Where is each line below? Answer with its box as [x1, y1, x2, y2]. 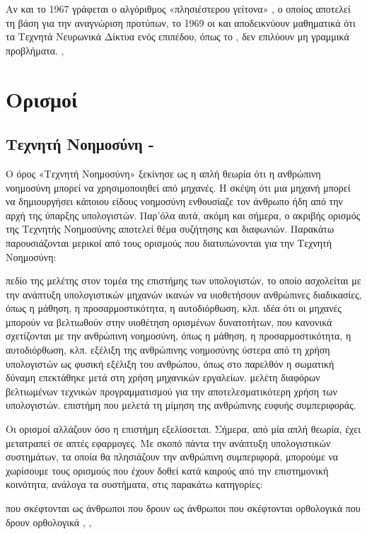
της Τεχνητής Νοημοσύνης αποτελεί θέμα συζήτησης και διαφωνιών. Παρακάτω [6, 221, 334, 236]
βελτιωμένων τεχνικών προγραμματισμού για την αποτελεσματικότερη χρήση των [6, 383, 337, 398]
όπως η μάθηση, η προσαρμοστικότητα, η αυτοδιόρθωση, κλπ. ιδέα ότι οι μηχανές [6, 301, 342, 315]
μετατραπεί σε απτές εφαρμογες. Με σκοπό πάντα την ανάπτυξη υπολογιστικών [6, 435, 331, 450]
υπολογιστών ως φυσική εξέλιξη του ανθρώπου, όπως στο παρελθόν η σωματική [6, 356, 334, 371]
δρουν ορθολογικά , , [6, 514, 92, 529]
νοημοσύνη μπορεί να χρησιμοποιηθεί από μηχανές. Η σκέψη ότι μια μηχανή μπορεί [6, 180, 351, 195]
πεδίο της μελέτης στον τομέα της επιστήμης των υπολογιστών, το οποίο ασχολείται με [6, 273, 361, 288]
